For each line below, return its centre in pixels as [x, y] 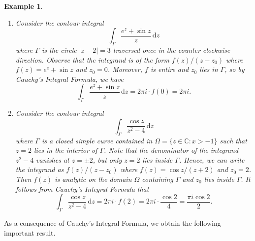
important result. [30, 232]
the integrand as [40, 169]
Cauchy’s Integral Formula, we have [70, 79]
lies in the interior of [65, 150]
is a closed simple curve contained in [97, 140]
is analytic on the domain [93, 179]
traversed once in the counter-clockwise [172, 50]
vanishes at [53, 159]
